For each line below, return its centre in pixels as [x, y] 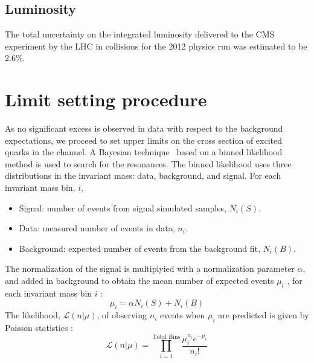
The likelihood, [33, 315]
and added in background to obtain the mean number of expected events [139, 281]
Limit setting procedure [106, 99]
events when [182, 315]
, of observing [122, 315]
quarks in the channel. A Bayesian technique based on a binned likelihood [144, 152]
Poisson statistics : [39, 328]
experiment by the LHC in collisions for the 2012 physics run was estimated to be [156, 46]
